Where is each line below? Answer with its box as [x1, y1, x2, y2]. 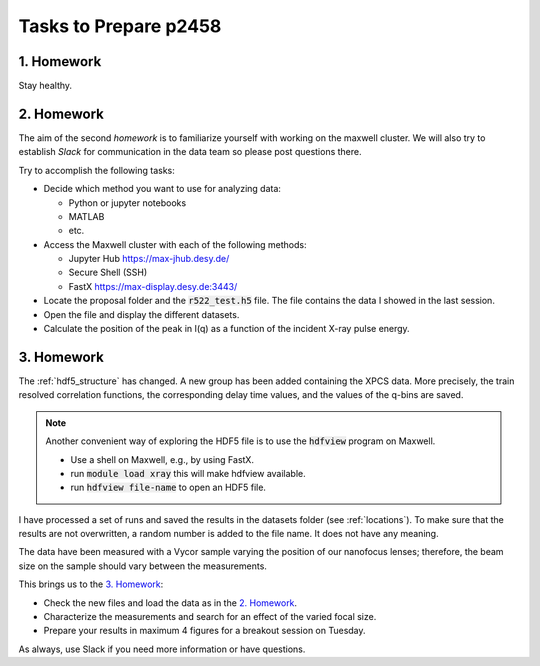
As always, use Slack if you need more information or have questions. [18, 643, 306, 655]
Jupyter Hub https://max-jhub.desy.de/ [68, 253, 230, 265]
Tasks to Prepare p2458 [18, 15, 222, 37]
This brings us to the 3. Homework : [18, 578, 164, 590]
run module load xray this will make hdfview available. [70, 467, 307, 479]
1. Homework [18, 53, 102, 70]
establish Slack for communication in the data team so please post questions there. [18, 146, 362, 158]
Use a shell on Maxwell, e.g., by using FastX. [70, 453, 255, 465]
